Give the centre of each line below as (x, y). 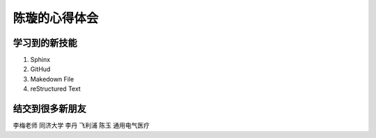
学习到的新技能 (45, 43)
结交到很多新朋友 (49, 109)
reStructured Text (56, 89)
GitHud (40, 69)
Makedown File (52, 79)
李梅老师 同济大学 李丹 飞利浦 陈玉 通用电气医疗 (81, 125)
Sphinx (40, 60)
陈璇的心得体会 (56, 18)
